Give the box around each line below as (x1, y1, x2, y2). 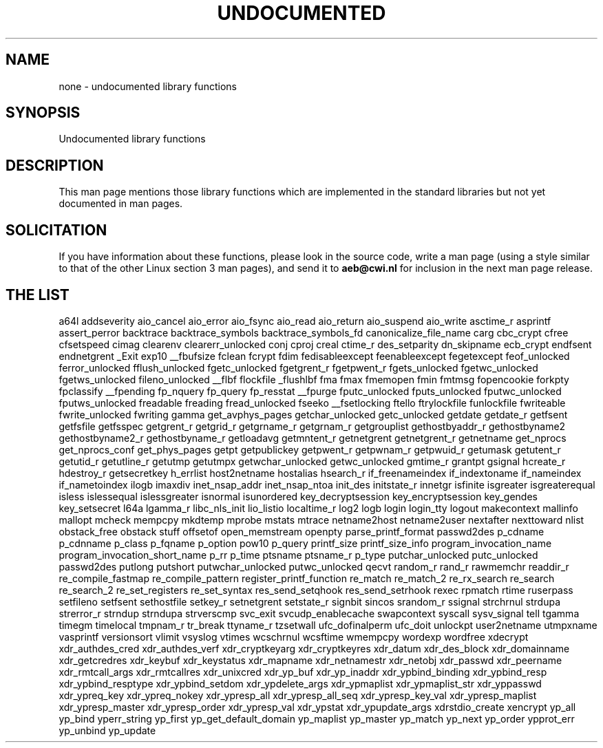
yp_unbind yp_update (59, 724, 156, 736)
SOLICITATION (6, 221, 107, 239)
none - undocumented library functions (59, 80, 237, 92)
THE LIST (6, 286, 70, 303)
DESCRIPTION (6, 156, 104, 174)
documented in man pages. (59, 197, 183, 210)
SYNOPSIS (6, 104, 81, 122)
